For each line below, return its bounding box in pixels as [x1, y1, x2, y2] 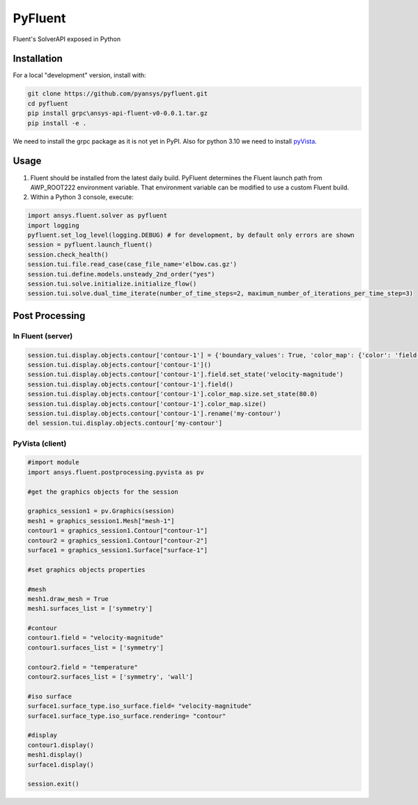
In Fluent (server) [13, 331, 73, 341]
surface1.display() [27, 760, 94, 769]
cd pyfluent [27, 100, 69, 107]
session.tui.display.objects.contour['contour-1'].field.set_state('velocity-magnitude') [27, 370, 344, 379]
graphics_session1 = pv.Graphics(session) [27, 507, 175, 515]
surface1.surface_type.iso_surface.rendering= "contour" [27, 712, 226, 720]
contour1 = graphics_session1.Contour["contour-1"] [27, 526, 208, 535]
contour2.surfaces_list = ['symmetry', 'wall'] [27, 673, 193, 681]
